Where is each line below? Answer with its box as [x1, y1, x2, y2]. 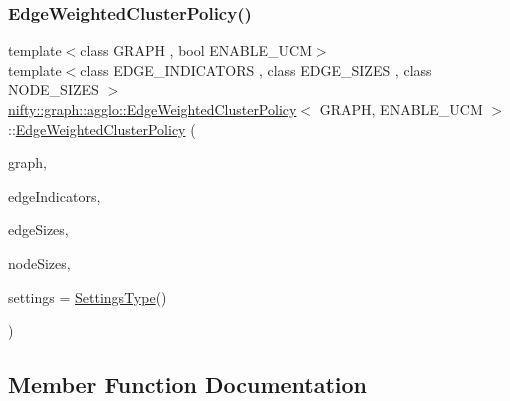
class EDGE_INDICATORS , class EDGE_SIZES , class [80, 59, 432, 80]
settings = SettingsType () [8, 286, 167, 307]
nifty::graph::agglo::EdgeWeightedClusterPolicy [8, 99, 297, 119]
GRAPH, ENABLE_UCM [319, 99, 483, 119]
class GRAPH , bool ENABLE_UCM [80, 40, 312, 61]
